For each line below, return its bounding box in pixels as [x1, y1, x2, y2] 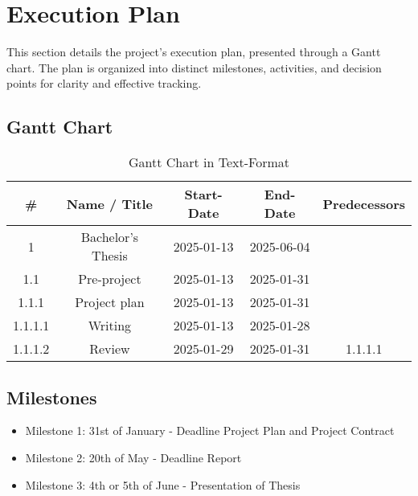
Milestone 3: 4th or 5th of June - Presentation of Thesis [25, 476, 301, 493]
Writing [88, 316, 132, 335]
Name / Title [66, 194, 153, 213]
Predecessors [322, 194, 405, 213]
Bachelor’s [80, 228, 139, 247]
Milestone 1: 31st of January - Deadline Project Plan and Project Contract [25, 422, 395, 439]
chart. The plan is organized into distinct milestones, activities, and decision [6, 59, 382, 76]
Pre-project [78, 269, 141, 289]
